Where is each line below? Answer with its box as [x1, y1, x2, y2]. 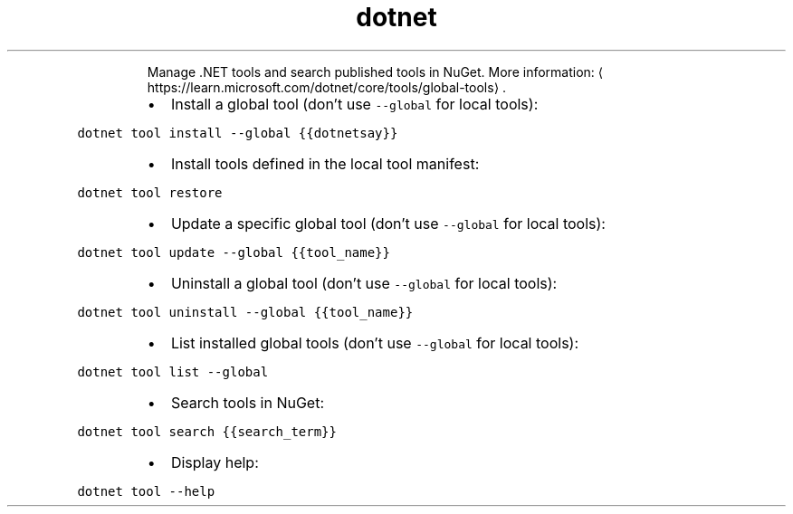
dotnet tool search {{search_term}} [77, 424, 337, 439]
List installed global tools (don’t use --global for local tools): [170, 333, 579, 352]
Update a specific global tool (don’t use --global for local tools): [170, 214, 606, 233]
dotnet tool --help [77, 483, 215, 499]
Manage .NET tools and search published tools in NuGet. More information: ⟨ [147, 63, 604, 80]
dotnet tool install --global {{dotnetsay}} [77, 125, 398, 140]
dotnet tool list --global [77, 364, 269, 379]
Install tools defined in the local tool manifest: [170, 154, 480, 173]
